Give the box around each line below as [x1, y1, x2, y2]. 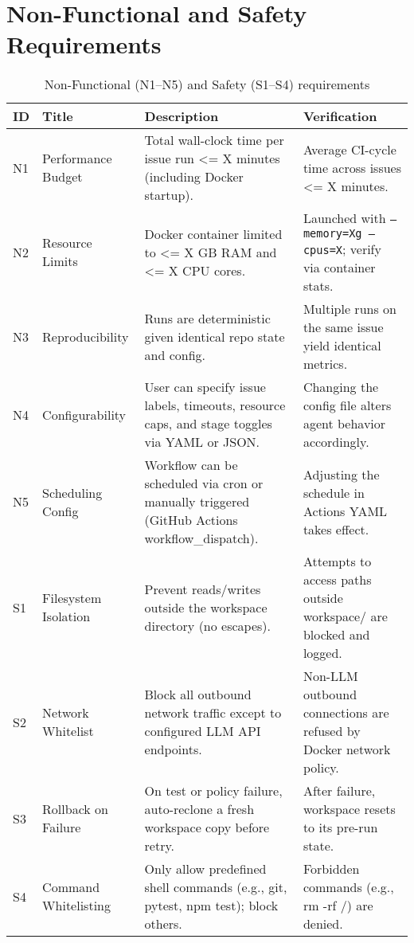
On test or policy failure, [144, 781, 283, 800]
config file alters [303, 396, 392, 415]
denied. [303, 914, 343, 933]
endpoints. [144, 740, 202, 759]
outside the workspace [144, 597, 268, 616]
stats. [303, 276, 334, 295]
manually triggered [144, 492, 250, 511]
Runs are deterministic [144, 308, 271, 327]
